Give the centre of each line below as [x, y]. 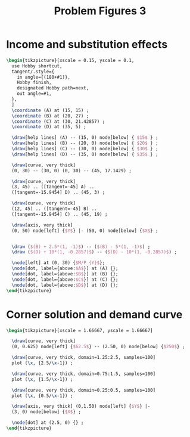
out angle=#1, [34, 94]
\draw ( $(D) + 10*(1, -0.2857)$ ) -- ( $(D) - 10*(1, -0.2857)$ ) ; [94, 252]
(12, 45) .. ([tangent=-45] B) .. [54, 209]
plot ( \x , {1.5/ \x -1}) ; [42, 379]
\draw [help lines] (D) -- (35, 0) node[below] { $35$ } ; [85, 154]
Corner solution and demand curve [94, 314]
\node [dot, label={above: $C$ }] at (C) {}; [65, 279]
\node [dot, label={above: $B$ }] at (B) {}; [65, 274]
